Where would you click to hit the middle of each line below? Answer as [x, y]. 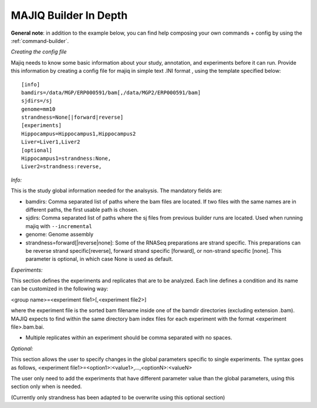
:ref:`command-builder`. [40, 41]
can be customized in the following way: [60, 289]
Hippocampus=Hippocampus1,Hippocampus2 [79, 133]
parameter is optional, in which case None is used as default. [99, 259]
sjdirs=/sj [37, 101]
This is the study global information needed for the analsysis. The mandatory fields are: [117, 190]
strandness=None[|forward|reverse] [72, 117]
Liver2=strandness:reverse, [62, 167]
